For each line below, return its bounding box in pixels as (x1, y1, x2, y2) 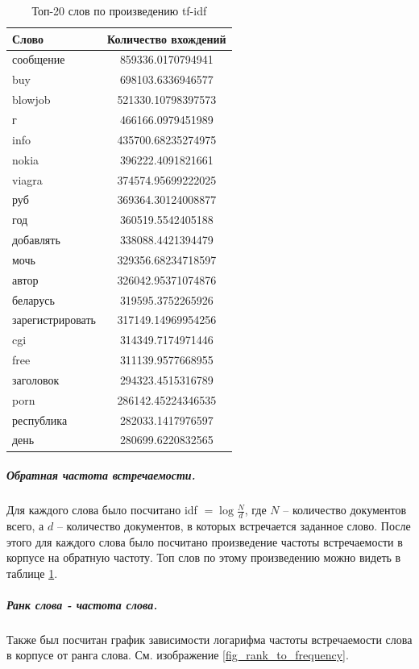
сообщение (12, 51, 65, 68)
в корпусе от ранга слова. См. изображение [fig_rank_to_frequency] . (6, 646, 349, 663)
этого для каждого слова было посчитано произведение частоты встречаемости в (6, 533, 403, 550)
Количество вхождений (106, 30, 226, 47)
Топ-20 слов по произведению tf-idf (31, 2, 207, 19)
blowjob (12, 91, 51, 108)
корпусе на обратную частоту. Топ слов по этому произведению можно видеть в (6, 549, 401, 566)
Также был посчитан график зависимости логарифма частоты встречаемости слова (6, 630, 413, 647)
